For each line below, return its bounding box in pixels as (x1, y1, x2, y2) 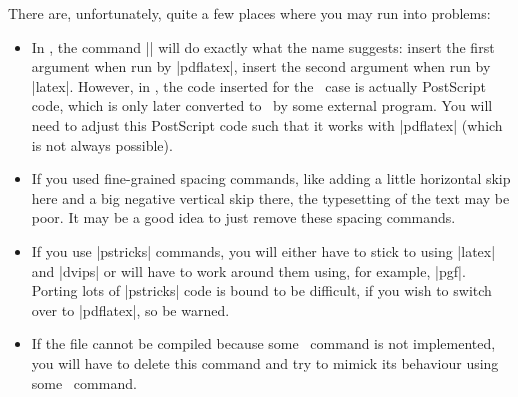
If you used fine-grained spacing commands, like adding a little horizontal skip (31, 168, 511, 189)
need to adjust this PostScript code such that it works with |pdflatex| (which (31, 114, 503, 135)
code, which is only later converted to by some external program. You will (31, 95, 493, 116)
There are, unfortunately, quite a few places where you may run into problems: (8, 3, 491, 23)
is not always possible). (31, 134, 173, 155)
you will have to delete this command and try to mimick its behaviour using (31, 352, 499, 373)
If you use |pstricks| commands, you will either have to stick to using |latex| (31, 240, 496, 261)
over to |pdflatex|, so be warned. (31, 299, 230, 320)
